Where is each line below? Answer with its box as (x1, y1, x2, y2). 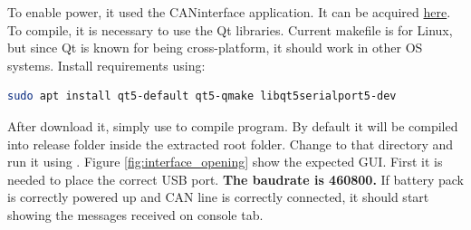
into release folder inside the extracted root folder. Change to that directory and (7, 134, 453, 153)
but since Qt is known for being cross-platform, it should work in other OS (7, 38, 423, 57)
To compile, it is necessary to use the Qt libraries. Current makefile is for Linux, (7, 20, 453, 39)
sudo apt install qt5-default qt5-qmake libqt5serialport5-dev (7, 90, 397, 103)
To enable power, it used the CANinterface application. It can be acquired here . (7, 3, 451, 21)
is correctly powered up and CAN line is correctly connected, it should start (7, 187, 429, 206)
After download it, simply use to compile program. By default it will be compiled (7, 116, 458, 135)
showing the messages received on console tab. (7, 205, 264, 224)
